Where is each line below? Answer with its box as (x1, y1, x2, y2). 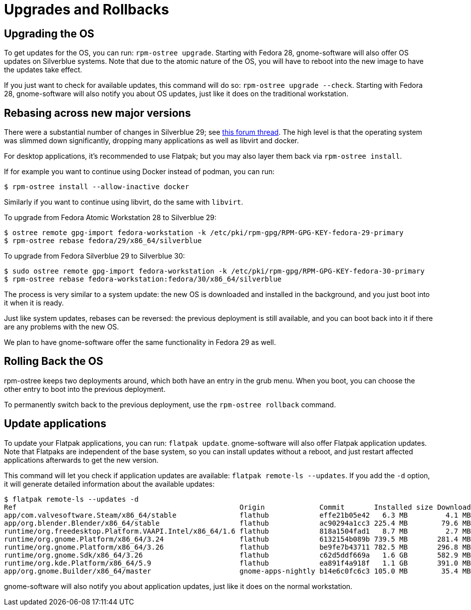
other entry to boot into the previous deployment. (4, 384, 166, 393)
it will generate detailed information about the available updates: (4, 479, 215, 488)
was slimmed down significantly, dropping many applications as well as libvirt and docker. (4, 136, 299, 145)
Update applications (4, 417, 106, 430)
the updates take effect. (4, 65, 82, 74)
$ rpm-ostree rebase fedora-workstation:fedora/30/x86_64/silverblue (4, 275, 282, 284)
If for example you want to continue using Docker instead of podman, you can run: (4, 167, 275, 176)
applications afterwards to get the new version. (4, 455, 159, 464)
